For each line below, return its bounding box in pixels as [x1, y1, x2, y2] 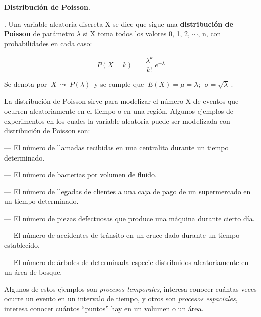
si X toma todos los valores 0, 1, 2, [83, 28, 190, 39]
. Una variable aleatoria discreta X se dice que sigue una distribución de [4, 18, 233, 29]
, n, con [198, 28, 221, 39]
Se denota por [4, 78, 47, 89]
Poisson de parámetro [4, 28, 75, 39]
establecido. [4, 240, 40, 250]
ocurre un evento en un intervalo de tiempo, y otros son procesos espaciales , [4, 293, 238, 304]
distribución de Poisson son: [4, 125, 90, 136]
